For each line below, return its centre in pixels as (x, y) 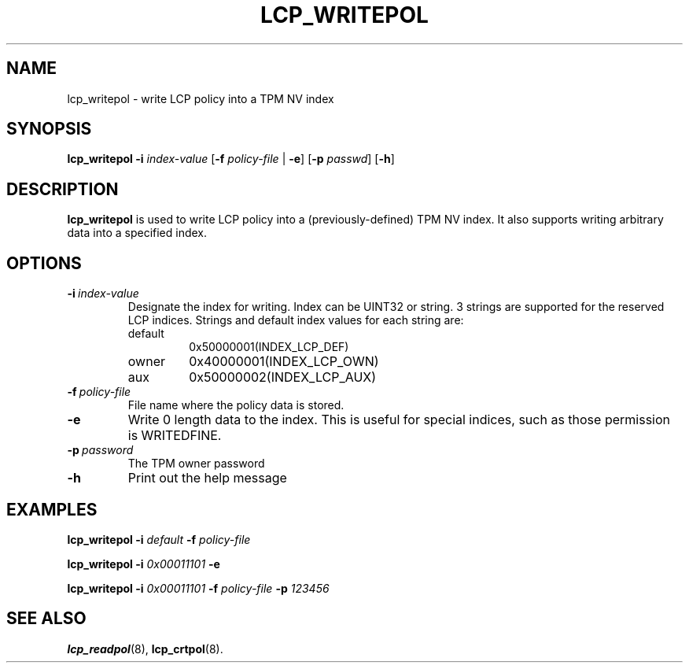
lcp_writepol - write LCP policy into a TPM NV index (201, 98)
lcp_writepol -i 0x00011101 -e (144, 564)
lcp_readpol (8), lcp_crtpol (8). (145, 649)
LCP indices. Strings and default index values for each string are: (296, 320)
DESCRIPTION (63, 189)
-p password (100, 450)
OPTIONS (44, 263)
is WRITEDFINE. (175, 436)
